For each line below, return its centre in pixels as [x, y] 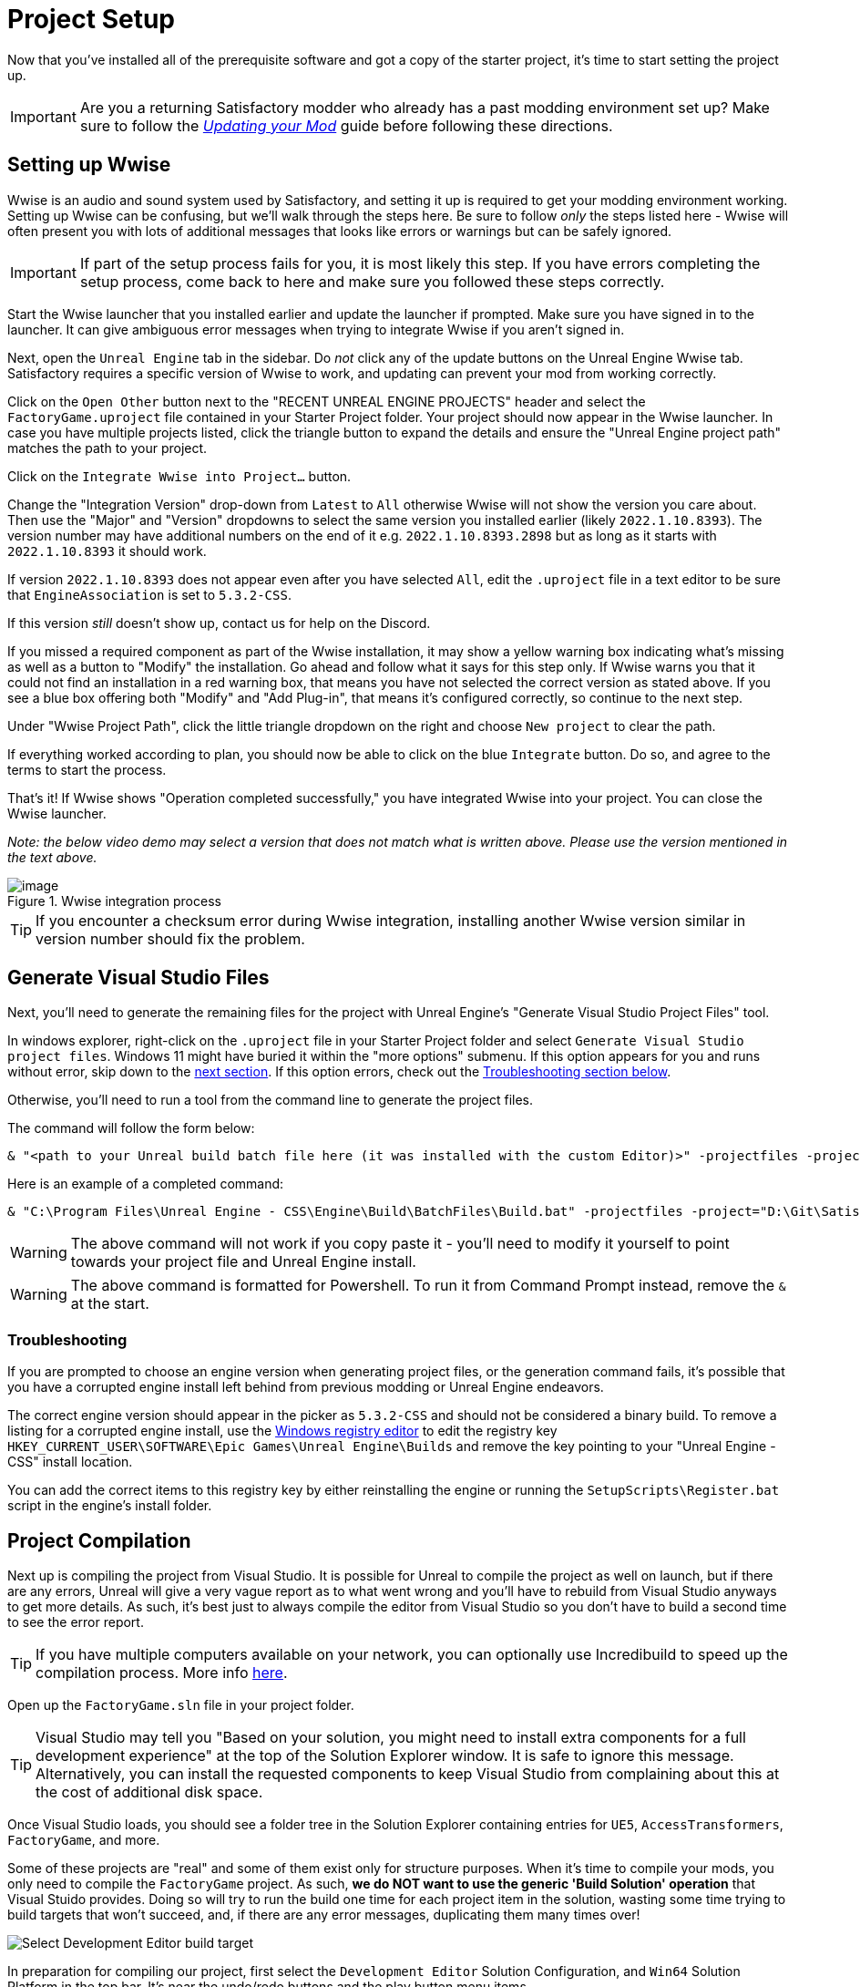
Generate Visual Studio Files [138, 978]
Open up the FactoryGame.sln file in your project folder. [181, 1705]
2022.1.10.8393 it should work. [107, 551]
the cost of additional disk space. [149, 1792]
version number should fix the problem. [170, 938]
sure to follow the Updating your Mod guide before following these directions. [346, 125]
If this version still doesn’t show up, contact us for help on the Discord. [219, 623]
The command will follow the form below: [131, 1128]
